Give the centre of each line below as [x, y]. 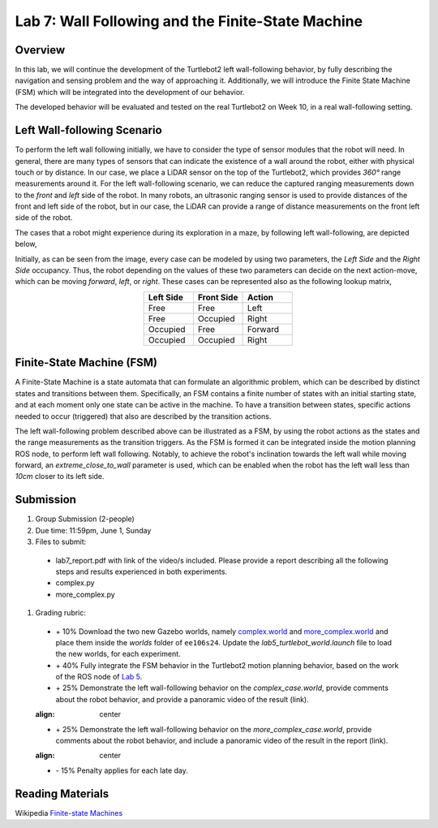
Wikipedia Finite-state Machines [69, 813]
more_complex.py [85, 594]
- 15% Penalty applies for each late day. [122, 770]
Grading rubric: [61, 613]
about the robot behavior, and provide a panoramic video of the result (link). [182, 699]
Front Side [218, 297]
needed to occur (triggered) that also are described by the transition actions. [143, 416]
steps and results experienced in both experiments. [141, 571]
